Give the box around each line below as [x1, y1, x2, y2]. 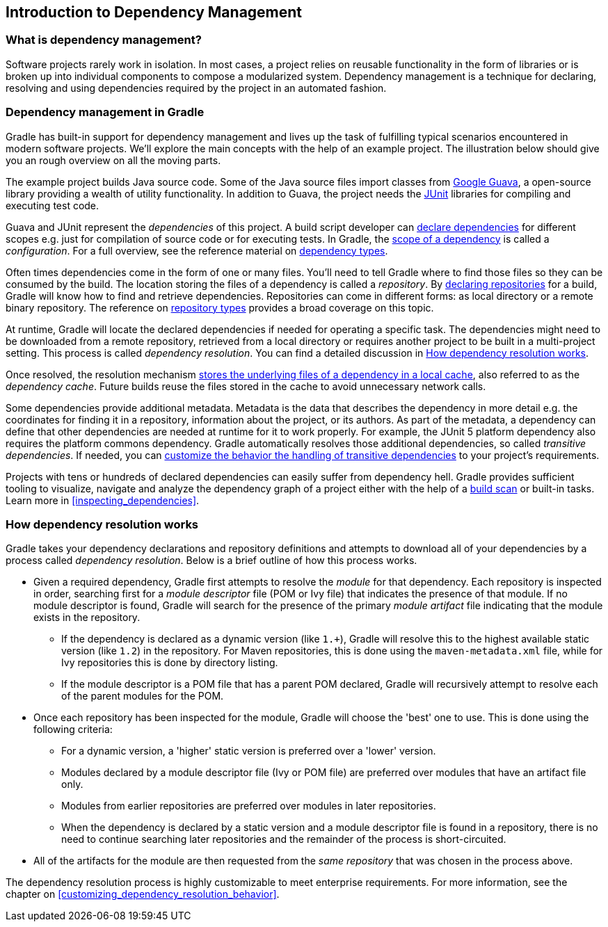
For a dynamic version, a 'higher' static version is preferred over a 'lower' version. [61, 745, 436, 757]
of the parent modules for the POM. [61, 690, 224, 702]
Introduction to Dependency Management [6, 3, 303, 21]
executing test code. [6, 199, 99, 211]
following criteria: [33, 723, 113, 736]
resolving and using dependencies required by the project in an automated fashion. [6, 81, 387, 94]
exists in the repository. [33, 611, 141, 624]
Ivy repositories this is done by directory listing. [61, 656, 278, 669]
